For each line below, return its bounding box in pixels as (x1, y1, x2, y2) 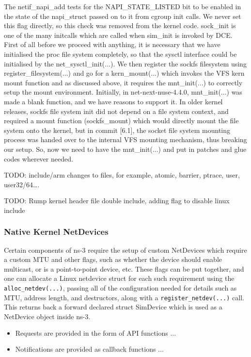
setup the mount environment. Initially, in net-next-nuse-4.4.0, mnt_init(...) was (4, 87, 242, 97)
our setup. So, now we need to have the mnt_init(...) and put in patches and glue (4, 144, 247, 154)
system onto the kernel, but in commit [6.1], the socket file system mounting (4, 125, 231, 135)
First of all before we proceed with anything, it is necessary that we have (4, 39, 220, 49)
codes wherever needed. (4, 153, 73, 163)
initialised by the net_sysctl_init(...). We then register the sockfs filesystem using (4, 58, 247, 68)
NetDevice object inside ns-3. (4, 311, 91, 321)
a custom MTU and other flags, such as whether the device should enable (4, 254, 222, 264)
